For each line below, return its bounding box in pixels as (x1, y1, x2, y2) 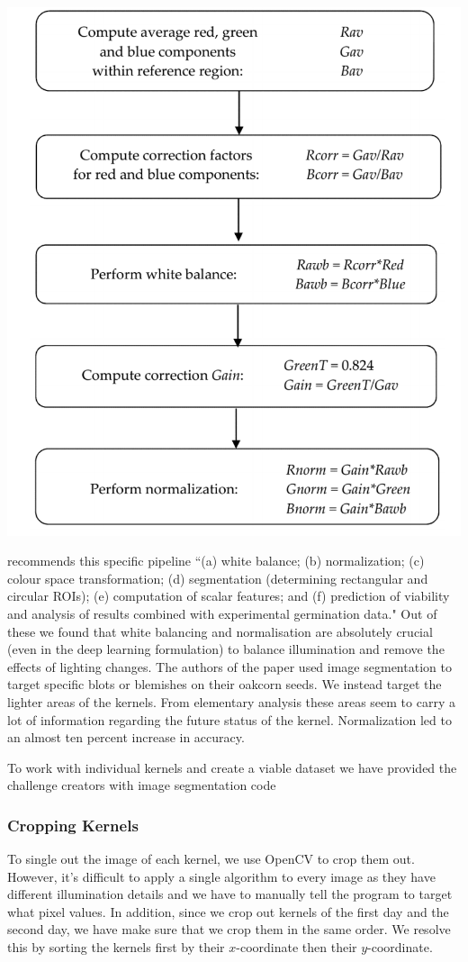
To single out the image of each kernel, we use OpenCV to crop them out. (7, 849, 415, 868)
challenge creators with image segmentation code (7, 776, 276, 794)
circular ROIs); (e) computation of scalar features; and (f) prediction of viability (7, 586, 450, 605)
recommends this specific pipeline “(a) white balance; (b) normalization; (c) (7, 551, 425, 570)
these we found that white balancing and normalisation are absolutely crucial (7, 622, 433, 640)
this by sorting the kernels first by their (7, 938, 225, 957)
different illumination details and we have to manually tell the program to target (7, 885, 453, 903)
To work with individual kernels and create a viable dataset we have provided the (7, 758, 457, 776)
